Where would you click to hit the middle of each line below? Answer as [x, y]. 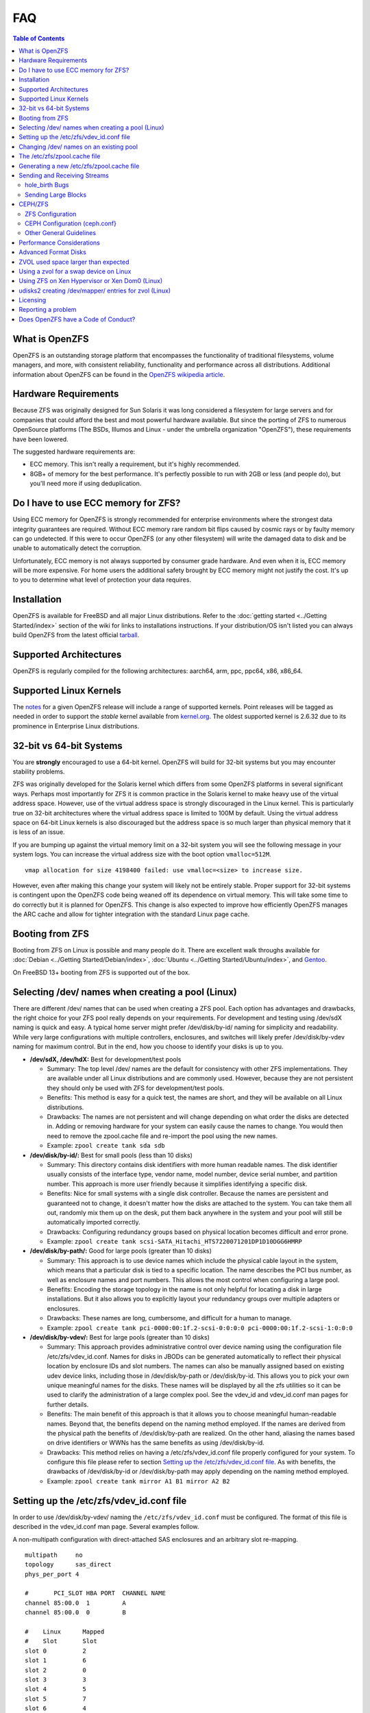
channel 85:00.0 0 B [76, 1613]
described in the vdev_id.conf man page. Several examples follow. [106, 1527]
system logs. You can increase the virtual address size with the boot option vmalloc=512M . [142, 854]
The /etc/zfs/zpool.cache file [60, 156]
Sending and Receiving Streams [64, 175]
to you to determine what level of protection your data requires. [102, 580]
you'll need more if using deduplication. [86, 484]
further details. [68, 1404]
